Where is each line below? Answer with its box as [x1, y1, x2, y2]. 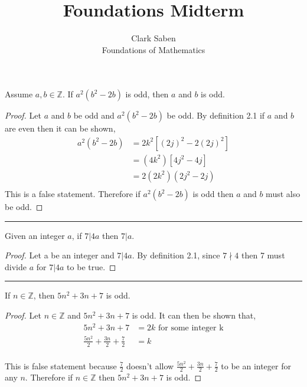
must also [266, 188, 301, 200]
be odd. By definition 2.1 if [166, 109, 265, 122]
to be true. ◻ [67, 260, 116, 273]
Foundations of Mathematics [102, 43, 205, 55]
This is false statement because [5, 359, 117, 372]
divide [5, 260, 27, 273]
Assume [5, 88, 33, 100]
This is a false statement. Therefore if [5, 188, 141, 200]
